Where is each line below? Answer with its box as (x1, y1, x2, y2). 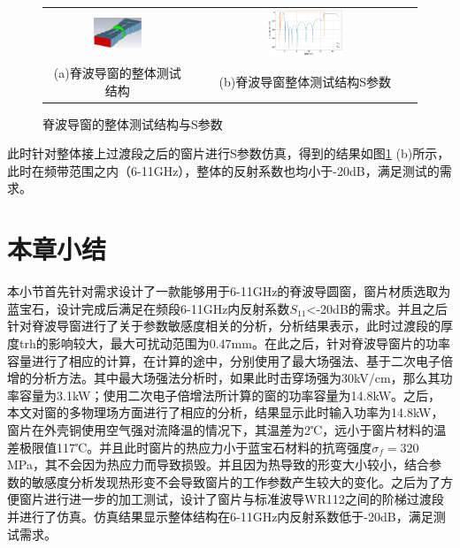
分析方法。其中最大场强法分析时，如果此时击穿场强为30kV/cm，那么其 (31, 369, 441, 387)
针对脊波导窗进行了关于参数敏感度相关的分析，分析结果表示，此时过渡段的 (7, 316, 441, 335)
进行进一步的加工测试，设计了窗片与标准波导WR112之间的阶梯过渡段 (43, 490, 444, 508)
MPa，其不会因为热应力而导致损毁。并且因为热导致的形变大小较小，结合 (7, 455, 429, 474)
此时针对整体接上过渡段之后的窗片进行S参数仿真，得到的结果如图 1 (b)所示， (7, 144, 450, 163)
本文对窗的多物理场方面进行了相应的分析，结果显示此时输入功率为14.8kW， (7, 403, 444, 422)
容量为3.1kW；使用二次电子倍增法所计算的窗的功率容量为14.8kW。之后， (19, 385, 441, 404)
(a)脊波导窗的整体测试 (53, 64, 181, 81)
